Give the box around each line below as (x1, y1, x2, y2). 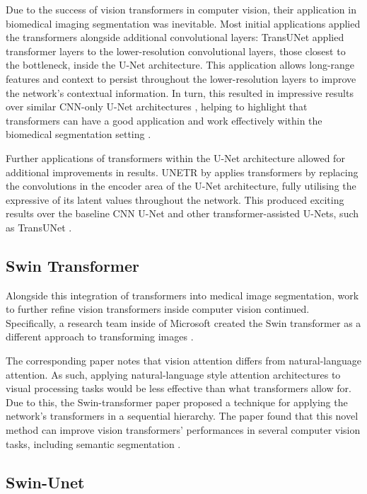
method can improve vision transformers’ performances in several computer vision (6, 423, 361, 437)
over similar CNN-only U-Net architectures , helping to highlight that (6, 99, 308, 114)
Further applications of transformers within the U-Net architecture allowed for (6, 150, 345, 165)
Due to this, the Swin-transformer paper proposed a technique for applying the (6, 394, 348, 409)
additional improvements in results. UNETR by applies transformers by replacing (6, 164, 359, 179)
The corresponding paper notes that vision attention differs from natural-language (6, 353, 362, 368)
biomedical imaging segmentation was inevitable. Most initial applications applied (6, 16, 361, 30)
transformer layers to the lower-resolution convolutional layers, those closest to (6, 43, 346, 58)
